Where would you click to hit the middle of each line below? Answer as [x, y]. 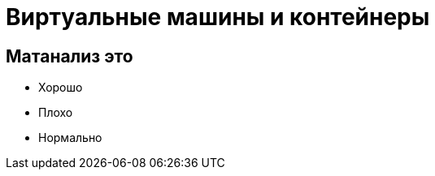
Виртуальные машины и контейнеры [218, 17]
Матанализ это [70, 56]
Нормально [70, 138]
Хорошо [61, 88]
